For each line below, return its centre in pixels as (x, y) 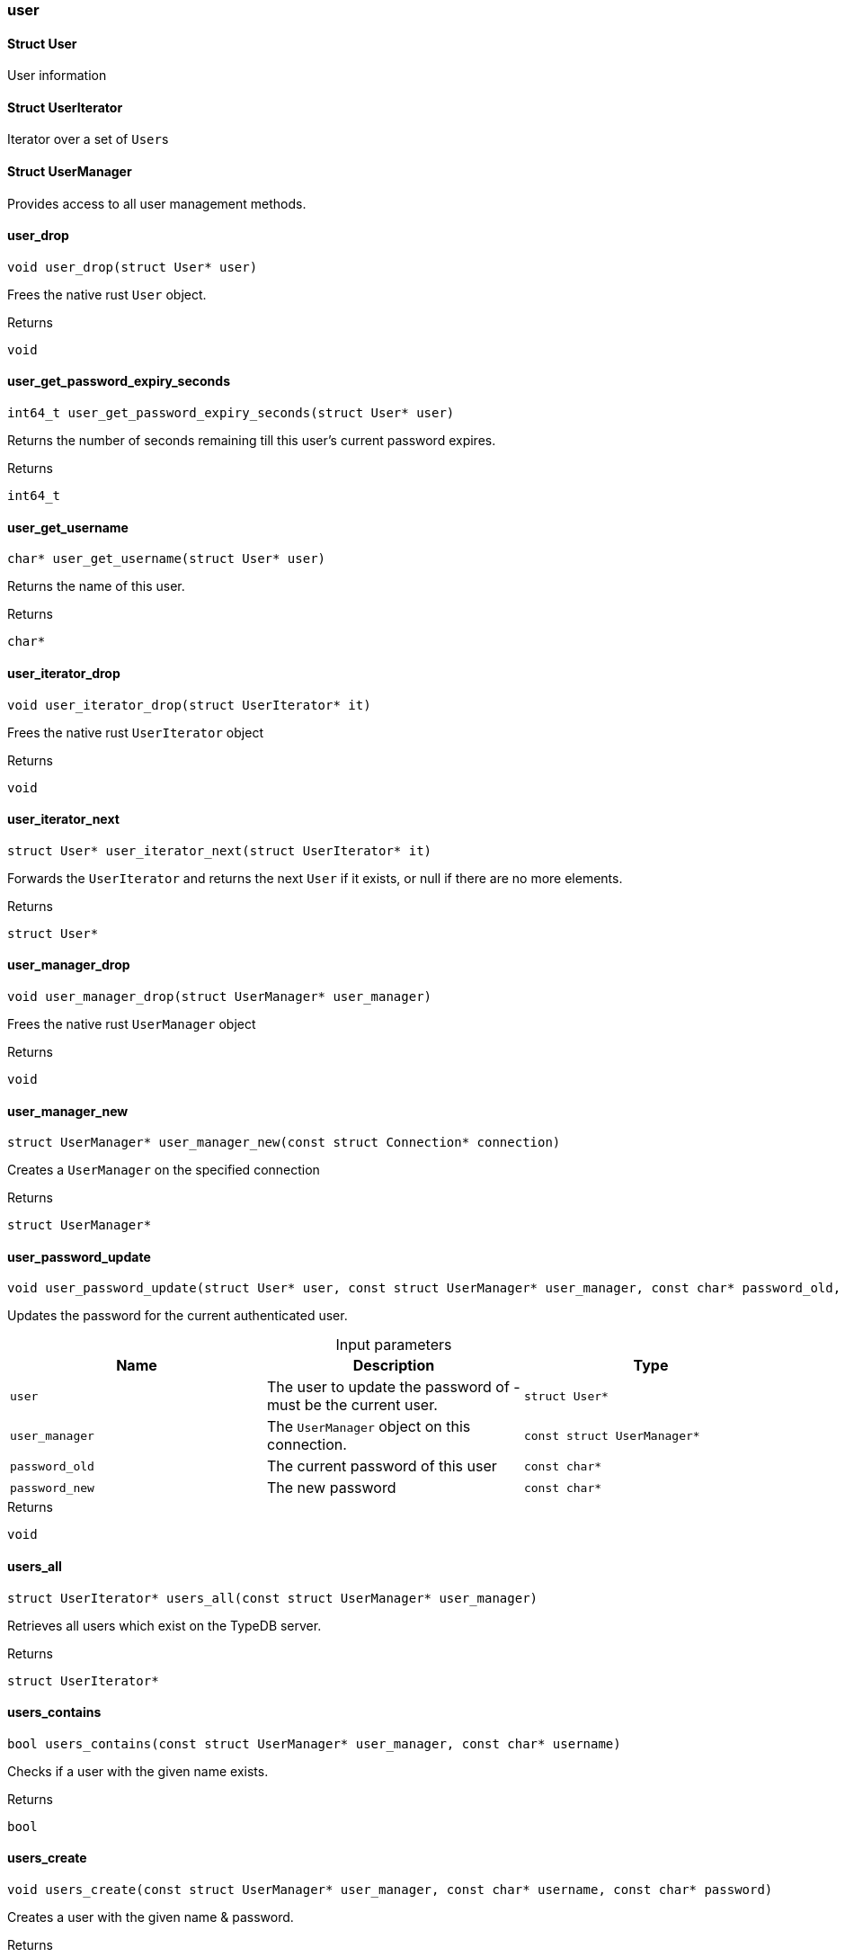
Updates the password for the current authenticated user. (178, 1316)
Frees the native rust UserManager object (132, 1023)
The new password (331, 1488)
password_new (52, 1488)
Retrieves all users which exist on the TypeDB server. (165, 1625)
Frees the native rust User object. (107, 294)
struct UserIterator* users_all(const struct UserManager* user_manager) (273, 1598)
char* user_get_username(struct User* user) (167, 559)
